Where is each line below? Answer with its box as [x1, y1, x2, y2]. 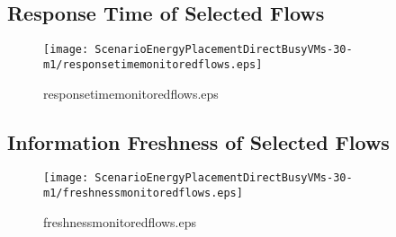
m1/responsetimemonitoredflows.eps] [43, 57, 263, 71]
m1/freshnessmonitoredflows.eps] [43, 186, 243, 199]
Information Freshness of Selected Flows [7, 127, 390, 155]
